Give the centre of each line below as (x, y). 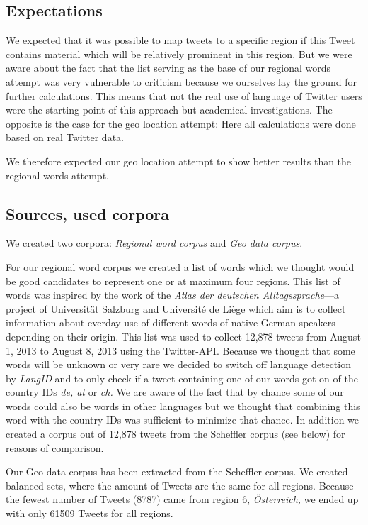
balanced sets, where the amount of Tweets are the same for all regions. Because (180, 485)
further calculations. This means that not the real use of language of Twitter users (184, 95)
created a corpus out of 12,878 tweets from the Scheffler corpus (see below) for (176, 434)
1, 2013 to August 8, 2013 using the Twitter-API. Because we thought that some (180, 350)
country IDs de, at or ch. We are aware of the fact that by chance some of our (175, 392)
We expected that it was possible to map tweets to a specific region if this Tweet (180, 40)
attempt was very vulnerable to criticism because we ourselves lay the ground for (182, 81)
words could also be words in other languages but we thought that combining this (183, 405)
